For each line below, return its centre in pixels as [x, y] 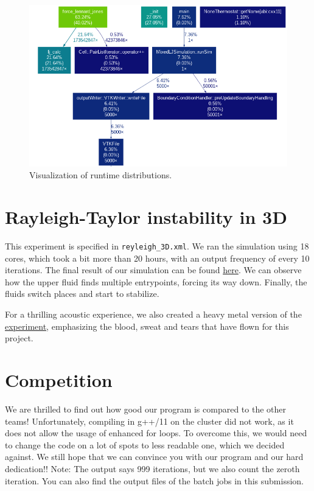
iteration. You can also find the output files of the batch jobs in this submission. [155, 480]
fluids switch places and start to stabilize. [82, 294]
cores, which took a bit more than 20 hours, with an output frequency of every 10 [157, 258]
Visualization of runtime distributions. [101, 175]
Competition [59, 380]
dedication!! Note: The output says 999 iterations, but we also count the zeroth [152, 468]
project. [19, 338]
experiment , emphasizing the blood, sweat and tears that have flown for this [147, 326]
